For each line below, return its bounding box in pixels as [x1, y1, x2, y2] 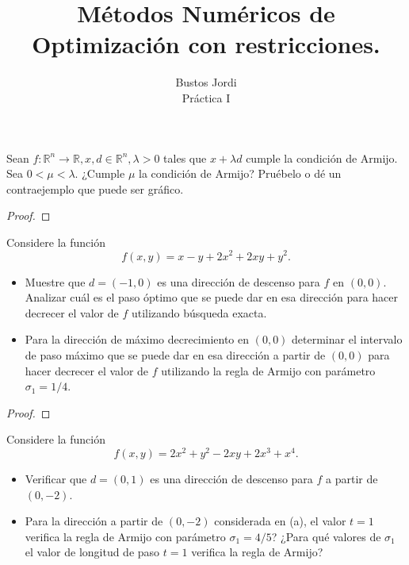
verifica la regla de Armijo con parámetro [25, 528, 226, 544]
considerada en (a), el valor [214, 513, 346, 529]
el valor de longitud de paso [25, 544, 160, 560]
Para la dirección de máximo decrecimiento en [25, 331, 250, 348]
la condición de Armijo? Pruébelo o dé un [139, 165, 342, 182]
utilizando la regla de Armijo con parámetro [161, 362, 376, 379]
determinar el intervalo [292, 331, 403, 348]
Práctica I [182, 89, 231, 106]
